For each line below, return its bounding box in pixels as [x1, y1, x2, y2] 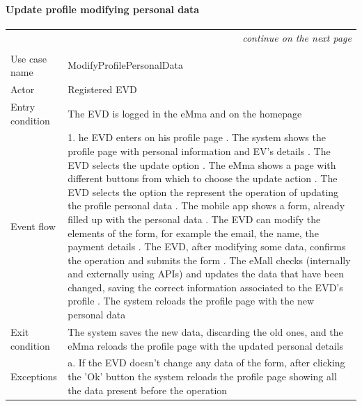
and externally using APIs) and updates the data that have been [68, 266, 345, 281]
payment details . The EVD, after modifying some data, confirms [68, 239, 346, 254]
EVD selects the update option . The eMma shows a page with [68, 157, 336, 172]
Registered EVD [68, 82, 137, 97]
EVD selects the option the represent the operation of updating [68, 184, 339, 199]
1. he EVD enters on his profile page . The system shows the [68, 130, 326, 145]
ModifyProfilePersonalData [68, 58, 183, 72]
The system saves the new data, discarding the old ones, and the [68, 324, 343, 339]
